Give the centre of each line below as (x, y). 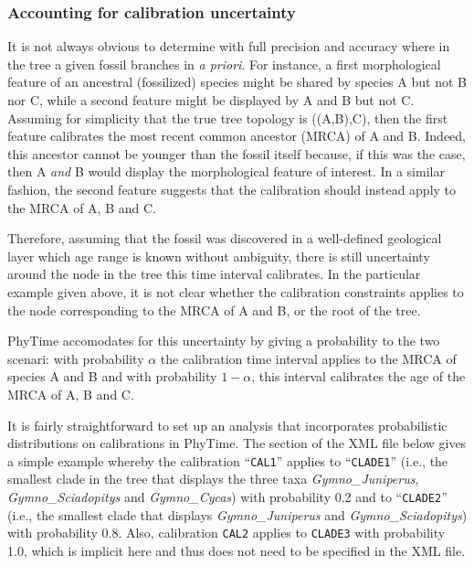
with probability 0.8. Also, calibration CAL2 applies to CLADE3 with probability (226, 533)
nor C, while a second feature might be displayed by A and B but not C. (211, 100)
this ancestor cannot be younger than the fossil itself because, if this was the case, (237, 153)
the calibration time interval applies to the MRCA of (308, 358)
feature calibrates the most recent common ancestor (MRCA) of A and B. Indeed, (237, 136)
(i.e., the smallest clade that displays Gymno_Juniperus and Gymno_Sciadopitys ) (237, 514)
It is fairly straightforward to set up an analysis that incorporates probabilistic (227, 425)
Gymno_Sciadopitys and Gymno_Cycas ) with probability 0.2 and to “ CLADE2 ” (227, 496)
